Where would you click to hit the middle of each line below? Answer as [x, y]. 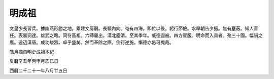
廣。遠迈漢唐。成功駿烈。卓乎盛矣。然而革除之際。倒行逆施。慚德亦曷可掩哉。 [92, 43]
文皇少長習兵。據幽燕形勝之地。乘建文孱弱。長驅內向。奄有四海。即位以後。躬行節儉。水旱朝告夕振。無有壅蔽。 [127, 28]
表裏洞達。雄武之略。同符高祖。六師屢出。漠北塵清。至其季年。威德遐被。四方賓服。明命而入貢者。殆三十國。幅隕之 [140, 35]
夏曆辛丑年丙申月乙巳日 [34, 61]
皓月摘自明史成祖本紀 [32, 52]
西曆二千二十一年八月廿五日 [38, 70]
